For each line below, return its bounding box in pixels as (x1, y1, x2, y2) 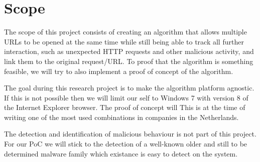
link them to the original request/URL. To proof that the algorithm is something (4, 55, 253, 66)
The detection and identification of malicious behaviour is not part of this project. (4, 128, 256, 139)
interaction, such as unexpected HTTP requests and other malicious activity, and (4, 46, 254, 56)
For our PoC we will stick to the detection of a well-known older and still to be (4, 138, 247, 149)
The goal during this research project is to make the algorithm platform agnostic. (4, 82, 254, 93)
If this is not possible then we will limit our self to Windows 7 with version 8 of (4, 92, 248, 102)
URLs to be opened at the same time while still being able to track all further (4, 36, 244, 46)
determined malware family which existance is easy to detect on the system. (4, 148, 238, 158)
